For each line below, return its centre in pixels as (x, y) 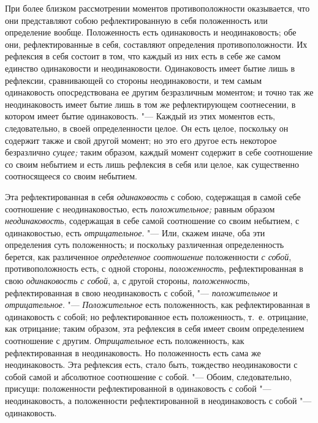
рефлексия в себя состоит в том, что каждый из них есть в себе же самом (143, 56)
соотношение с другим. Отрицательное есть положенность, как (125, 341)
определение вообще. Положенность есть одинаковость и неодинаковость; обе (151, 32)
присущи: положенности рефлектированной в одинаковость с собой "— (138, 388)
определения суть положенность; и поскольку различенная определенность (145, 245)
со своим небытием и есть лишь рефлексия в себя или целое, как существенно (152, 164)
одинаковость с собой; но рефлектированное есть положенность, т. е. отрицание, (157, 316)
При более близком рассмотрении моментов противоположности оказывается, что (157, 8)
